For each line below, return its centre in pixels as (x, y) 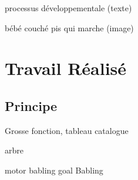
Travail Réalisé (66, 68)
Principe (31, 105)
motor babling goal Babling (54, 170)
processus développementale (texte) (68, 8)
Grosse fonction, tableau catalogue (67, 130)
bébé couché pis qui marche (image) (69, 27)
